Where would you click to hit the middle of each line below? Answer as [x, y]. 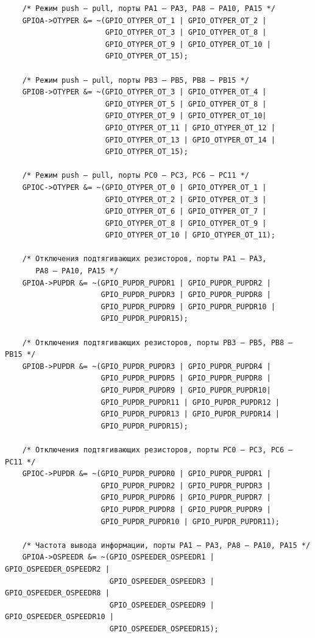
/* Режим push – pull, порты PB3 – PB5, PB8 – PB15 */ [136, 80]
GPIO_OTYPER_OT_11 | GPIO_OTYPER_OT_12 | [190, 128]
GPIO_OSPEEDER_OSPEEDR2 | [57, 569]
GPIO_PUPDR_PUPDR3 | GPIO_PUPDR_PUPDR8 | [186, 295]
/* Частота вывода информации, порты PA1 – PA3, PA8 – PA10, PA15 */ [166, 545]
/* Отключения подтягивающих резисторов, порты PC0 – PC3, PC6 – [157, 450]
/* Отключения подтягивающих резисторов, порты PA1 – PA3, [144, 259]
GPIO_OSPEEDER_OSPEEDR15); [164, 629]
